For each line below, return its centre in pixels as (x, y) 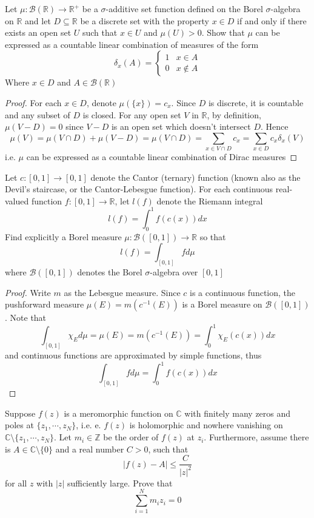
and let (38, 20)
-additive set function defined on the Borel (184, 8)
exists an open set (38, 32)
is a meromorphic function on (119, 413)
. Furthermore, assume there (256, 437)
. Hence (275, 126)
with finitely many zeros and (238, 413)
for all (16, 483)
